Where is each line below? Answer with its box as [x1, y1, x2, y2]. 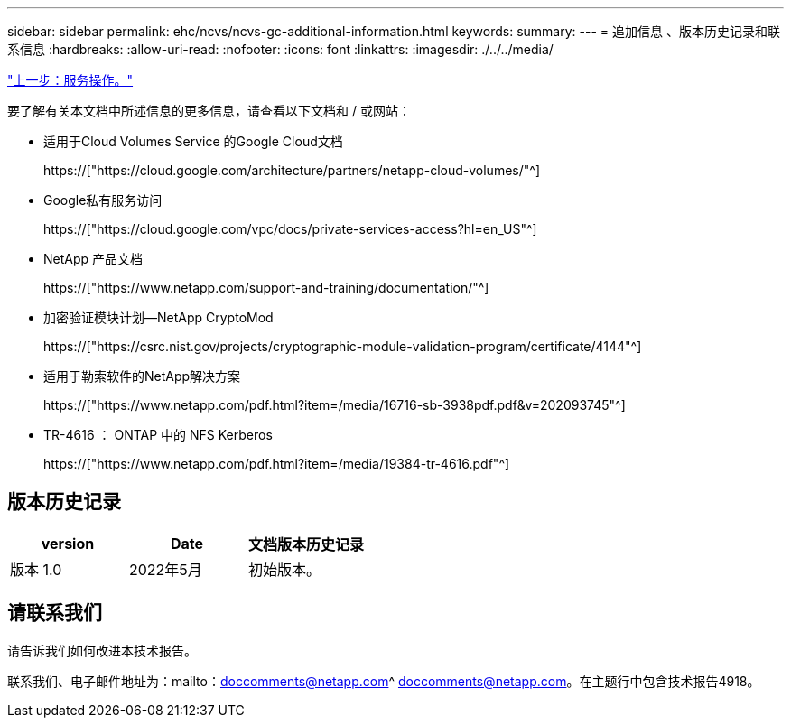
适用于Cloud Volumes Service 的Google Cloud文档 [43, 134, 343, 149]
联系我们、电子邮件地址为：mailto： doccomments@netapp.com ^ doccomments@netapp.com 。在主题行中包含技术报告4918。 [7, 673, 760, 689]
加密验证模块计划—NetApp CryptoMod [43, 310, 274, 325]
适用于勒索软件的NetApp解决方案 [43, 368, 241, 384]
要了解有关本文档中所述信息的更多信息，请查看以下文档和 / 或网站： [7, 103, 411, 118]
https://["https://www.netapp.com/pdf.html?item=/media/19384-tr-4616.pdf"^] [43, 456, 510, 471]
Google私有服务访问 [43, 192, 163, 208]
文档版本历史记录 [248, 534, 365, 553]
